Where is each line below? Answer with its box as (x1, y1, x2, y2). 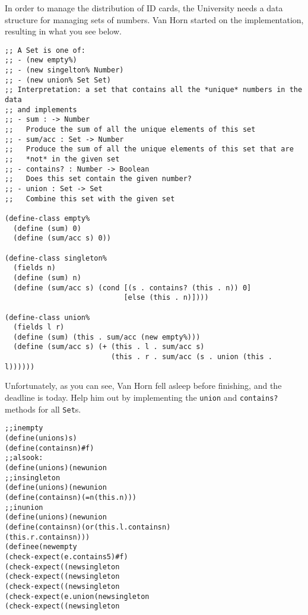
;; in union (5, 503, 43, 512)
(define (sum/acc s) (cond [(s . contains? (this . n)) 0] (13, 283, 252, 292)
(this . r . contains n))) (5, 532, 90, 541)
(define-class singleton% (5, 253, 107, 262)
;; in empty (5, 424, 43, 433)
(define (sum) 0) (13, 224, 81, 233)
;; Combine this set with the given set (5, 194, 175, 203)
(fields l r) (13, 323, 65, 332)
